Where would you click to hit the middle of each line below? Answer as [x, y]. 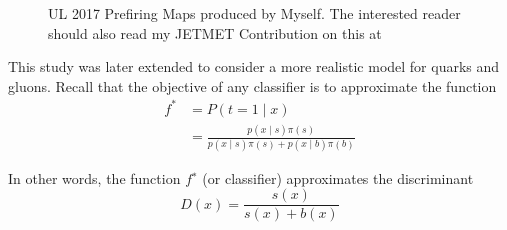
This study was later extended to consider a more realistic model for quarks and [254, 66]
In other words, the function [94, 177]
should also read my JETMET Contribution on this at [215, 32]
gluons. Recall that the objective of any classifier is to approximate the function [252, 85]
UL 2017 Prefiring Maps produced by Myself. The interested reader [254, 13]
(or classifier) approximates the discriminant [338, 177]
